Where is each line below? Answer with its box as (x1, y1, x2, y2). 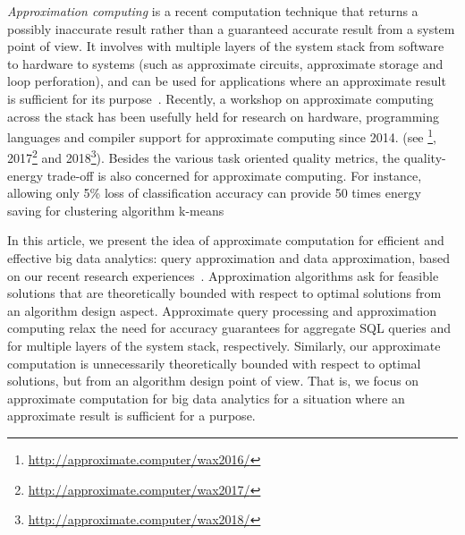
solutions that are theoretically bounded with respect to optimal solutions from (7, 284, 442, 302)
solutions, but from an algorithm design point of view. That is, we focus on (7, 371, 419, 390)
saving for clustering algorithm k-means (7, 200, 224, 219)
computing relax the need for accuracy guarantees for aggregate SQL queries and (7, 318, 452, 337)
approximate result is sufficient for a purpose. (7, 406, 256, 425)
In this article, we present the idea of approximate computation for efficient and (7, 231, 444, 250)
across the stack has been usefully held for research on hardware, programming (7, 106, 439, 125)
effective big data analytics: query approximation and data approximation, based (7, 249, 450, 267)
